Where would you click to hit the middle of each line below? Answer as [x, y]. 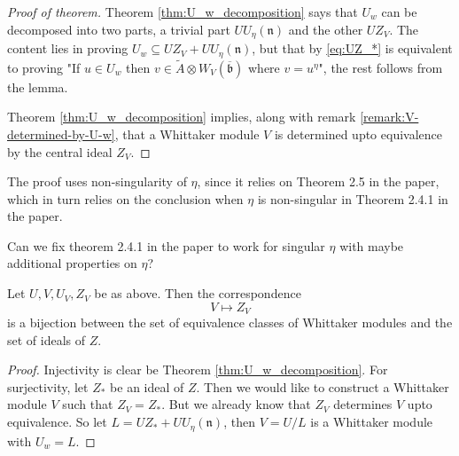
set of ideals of [47, 339]
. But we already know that [236, 404]
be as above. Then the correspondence [198, 293]
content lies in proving [68, 48]
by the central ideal [60, 151]
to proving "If [44, 67]
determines [363, 404]
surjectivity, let [48, 386]
